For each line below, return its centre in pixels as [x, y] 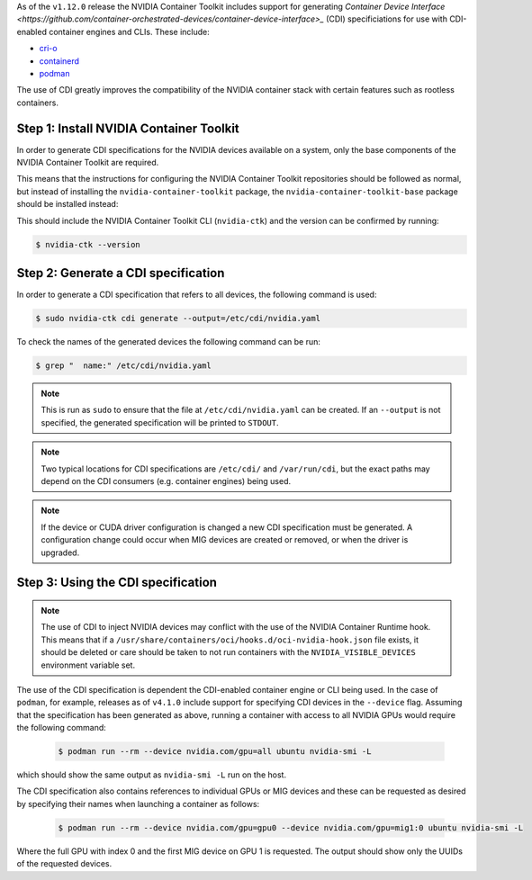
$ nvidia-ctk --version [88, 244]
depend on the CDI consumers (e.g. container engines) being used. [166, 480]
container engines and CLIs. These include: [129, 31]
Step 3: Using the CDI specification [117, 583]
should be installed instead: [68, 204]
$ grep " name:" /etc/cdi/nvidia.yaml [123, 366]
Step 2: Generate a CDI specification [121, 273]
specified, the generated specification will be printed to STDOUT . [160, 422]
